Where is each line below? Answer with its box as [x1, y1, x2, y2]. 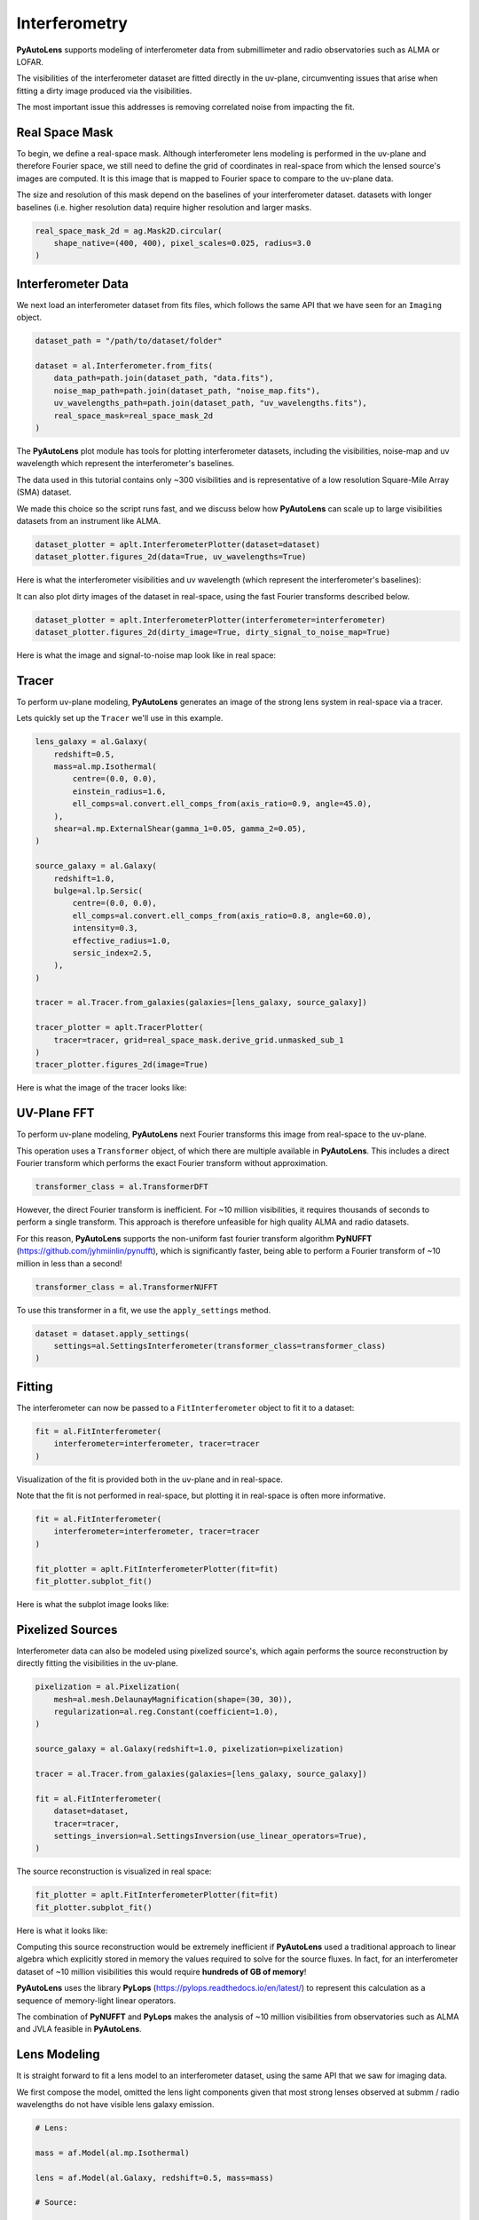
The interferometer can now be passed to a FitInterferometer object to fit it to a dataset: [16, 1402, 355, 1413]
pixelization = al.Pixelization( [35, 1682, 181, 1692]
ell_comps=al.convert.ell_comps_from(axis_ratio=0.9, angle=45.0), [72, 799, 373, 809]
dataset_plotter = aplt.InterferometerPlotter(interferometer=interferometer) [35, 614, 386, 625]
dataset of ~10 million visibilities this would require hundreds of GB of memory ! [16, 1966, 307, 1977]
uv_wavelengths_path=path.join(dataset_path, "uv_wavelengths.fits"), [53, 398, 368, 408]
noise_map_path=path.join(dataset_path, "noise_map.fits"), [53, 385, 321, 395]
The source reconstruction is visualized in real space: [16, 1866, 212, 1877]
